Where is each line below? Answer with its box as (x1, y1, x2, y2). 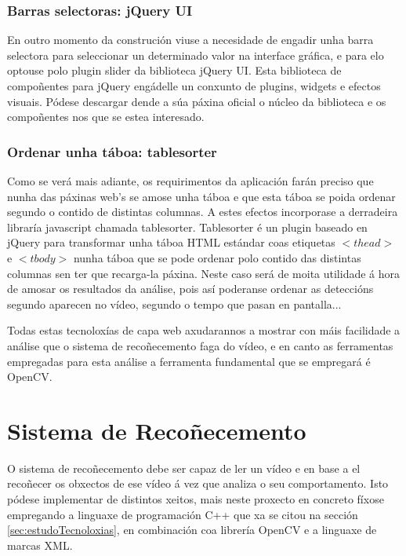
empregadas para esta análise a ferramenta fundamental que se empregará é (7, 353, 371, 369)
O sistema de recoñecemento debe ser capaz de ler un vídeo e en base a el (7, 459, 361, 476)
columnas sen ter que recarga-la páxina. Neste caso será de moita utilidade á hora (7, 265, 401, 281)
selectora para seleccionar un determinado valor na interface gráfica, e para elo (7, 46, 384, 63)
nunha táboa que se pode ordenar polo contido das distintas (73, 249, 361, 265)
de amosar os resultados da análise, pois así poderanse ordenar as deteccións (7, 280, 374, 297)
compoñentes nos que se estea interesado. (7, 108, 205, 125)
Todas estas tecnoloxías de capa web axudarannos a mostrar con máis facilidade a (7, 322, 401, 338)
